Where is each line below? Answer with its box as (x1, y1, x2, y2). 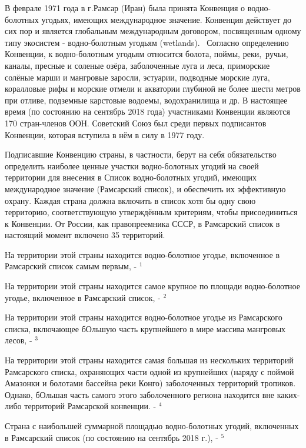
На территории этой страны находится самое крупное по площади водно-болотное (5, 280, 300, 292)
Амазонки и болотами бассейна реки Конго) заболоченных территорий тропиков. (5, 377, 296, 389)
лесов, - (5, 334, 32, 346)
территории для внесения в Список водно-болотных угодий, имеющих (5, 171, 257, 183)
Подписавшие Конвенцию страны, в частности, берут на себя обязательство (5, 148, 277, 161)
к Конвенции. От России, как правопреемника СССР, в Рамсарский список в (5, 217, 280, 229)
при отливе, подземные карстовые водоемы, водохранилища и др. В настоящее (5, 93, 288, 106)
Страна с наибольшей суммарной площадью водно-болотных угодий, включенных (5, 420, 299, 432)
